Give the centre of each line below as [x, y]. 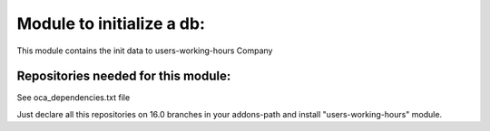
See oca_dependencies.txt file [73, 98]
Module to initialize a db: [111, 23]
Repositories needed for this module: [124, 76]
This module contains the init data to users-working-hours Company [145, 51]
